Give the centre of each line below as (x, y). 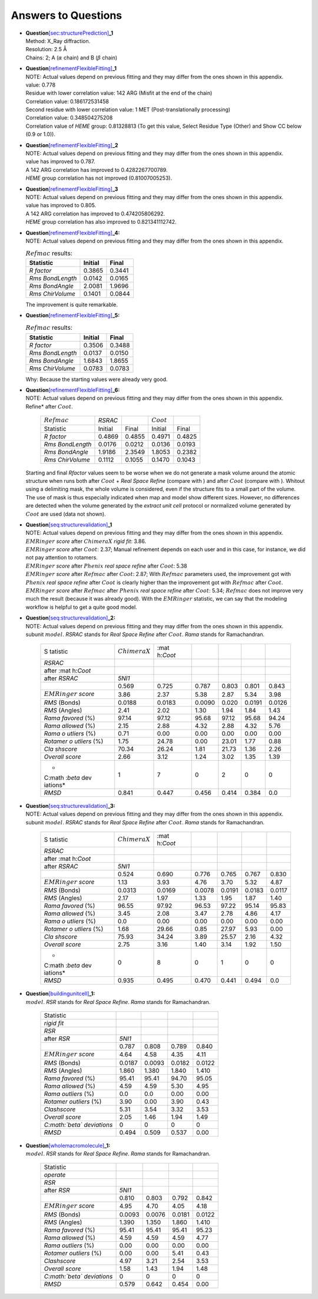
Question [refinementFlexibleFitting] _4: (73, 233)
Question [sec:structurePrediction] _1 (69, 33)
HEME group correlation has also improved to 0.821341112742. (101, 222)
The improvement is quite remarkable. (72, 305)
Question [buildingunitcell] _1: (60, 994)
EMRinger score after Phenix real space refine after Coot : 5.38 (107, 566)
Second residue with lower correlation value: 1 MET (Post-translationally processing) (128, 110)
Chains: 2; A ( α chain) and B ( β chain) (72, 57)
